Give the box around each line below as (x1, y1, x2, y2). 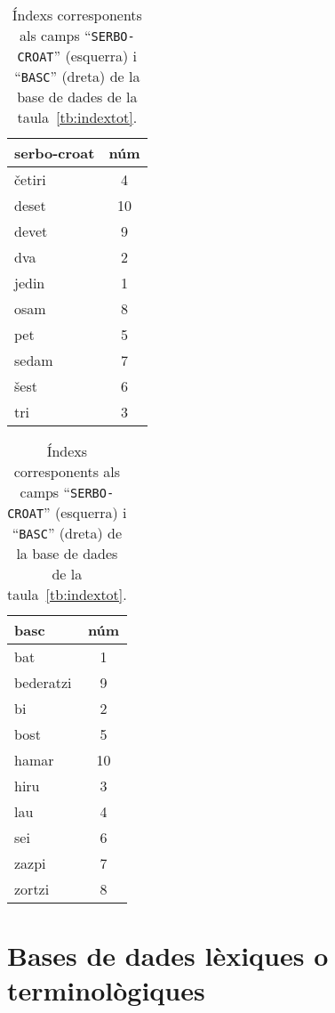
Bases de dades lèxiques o (7, 937, 329, 974)
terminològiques (7, 972, 205, 1009)
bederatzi (14, 672, 72, 693)
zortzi (14, 879, 50, 899)
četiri (14, 169, 46, 190)
